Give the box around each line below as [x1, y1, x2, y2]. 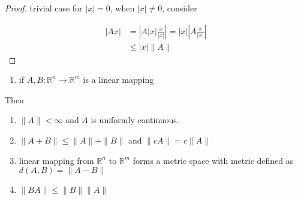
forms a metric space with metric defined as [133, 154, 294, 166]
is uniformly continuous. [91, 114, 179, 126]
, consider [162, 2, 197, 14]
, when [110, 2, 135, 14]
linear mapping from [19, 154, 94, 166]
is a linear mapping [83, 73, 154, 86]
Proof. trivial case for [5, 2, 83, 14]
